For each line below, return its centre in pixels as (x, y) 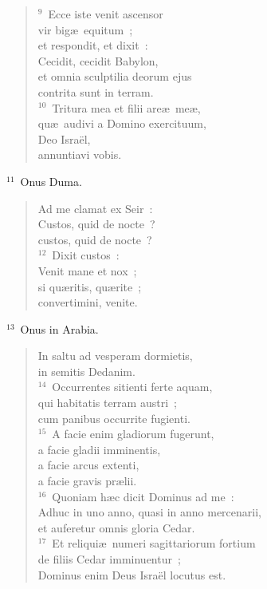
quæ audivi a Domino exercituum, (122, 123)
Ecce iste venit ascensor (106, 14)
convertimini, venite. (88, 302)
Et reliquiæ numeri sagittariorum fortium (154, 543)
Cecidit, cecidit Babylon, (98, 60)
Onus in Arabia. (59, 328)
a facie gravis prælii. (87, 481)
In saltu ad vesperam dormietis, (115, 356)
